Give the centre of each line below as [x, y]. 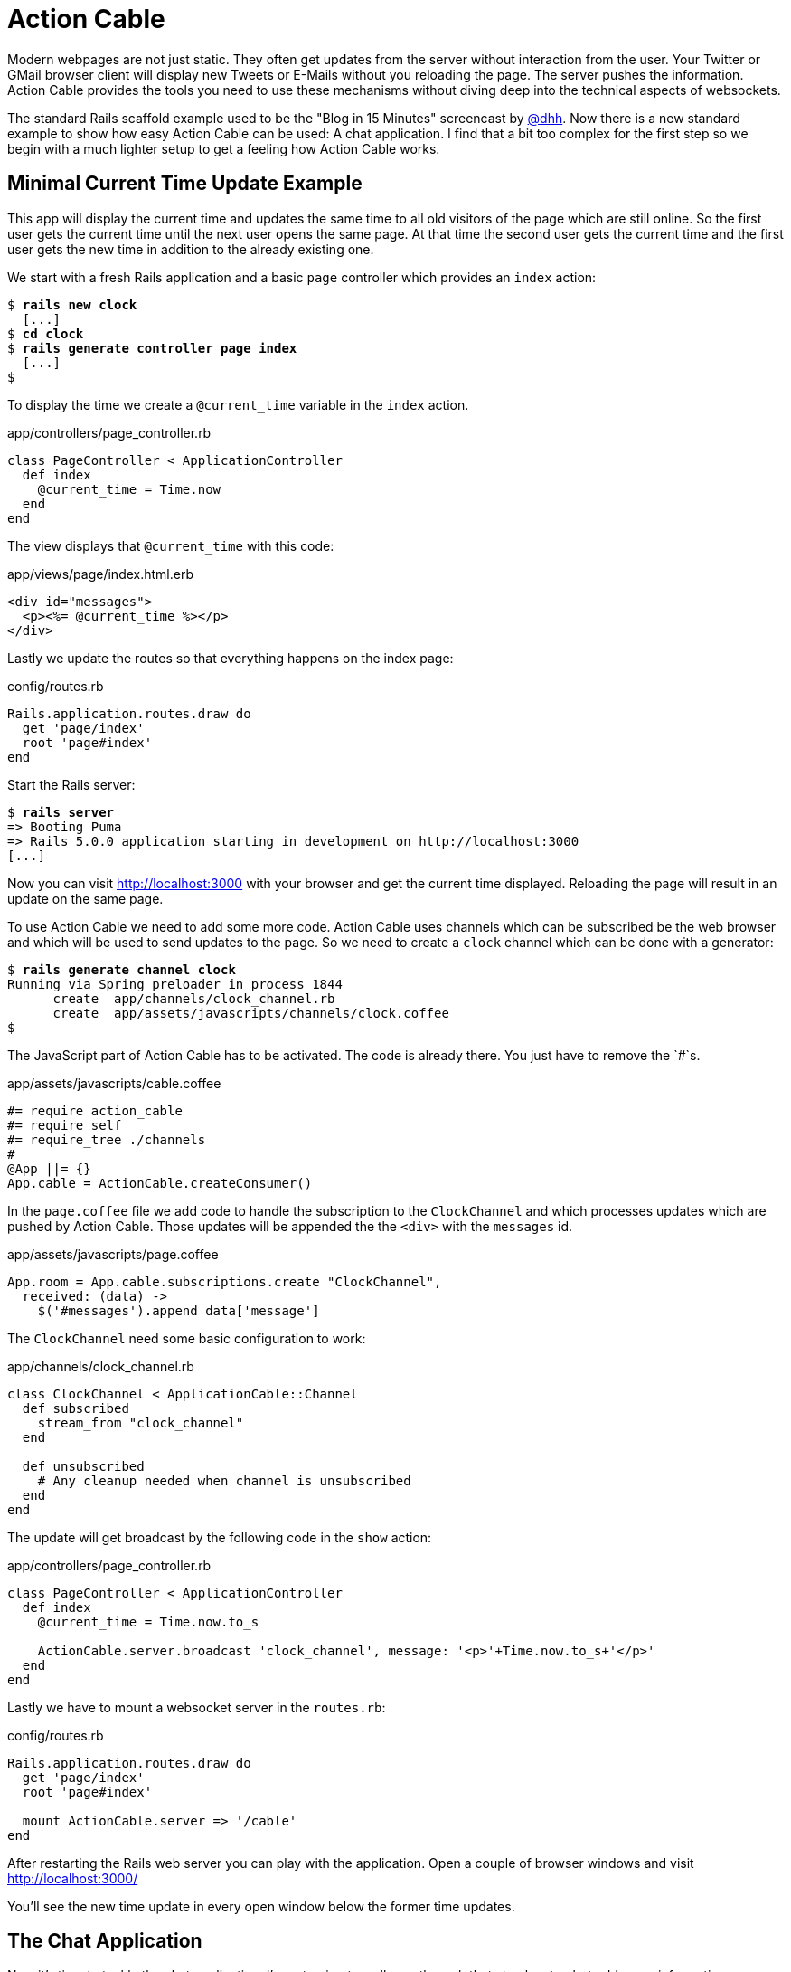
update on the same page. [85, 898]
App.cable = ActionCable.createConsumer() [160, 1183]
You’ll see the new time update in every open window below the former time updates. [261, 1906]
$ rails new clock [72, 304]
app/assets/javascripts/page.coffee [113, 1254]
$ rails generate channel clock [122, 969]
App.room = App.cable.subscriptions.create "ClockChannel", [225, 1281]
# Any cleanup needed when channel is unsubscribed [224, 1480]
